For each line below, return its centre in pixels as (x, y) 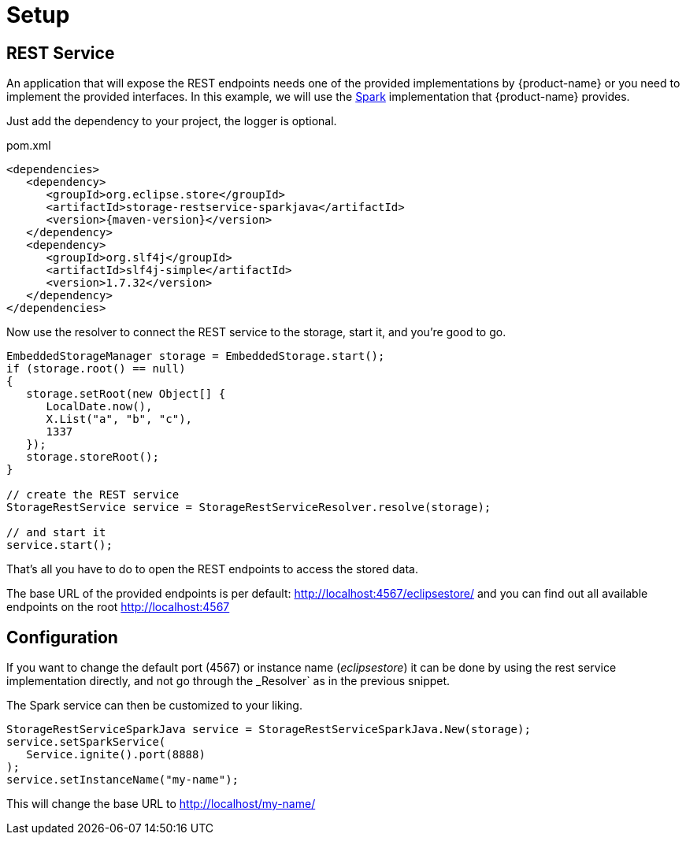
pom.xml (29, 146)
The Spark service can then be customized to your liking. (154, 706)
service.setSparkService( (86, 742)
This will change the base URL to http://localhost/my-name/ (161, 804)
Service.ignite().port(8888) (116, 755)
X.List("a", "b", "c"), (119, 419)
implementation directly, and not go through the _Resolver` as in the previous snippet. (228, 681)
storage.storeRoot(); (93, 457)
